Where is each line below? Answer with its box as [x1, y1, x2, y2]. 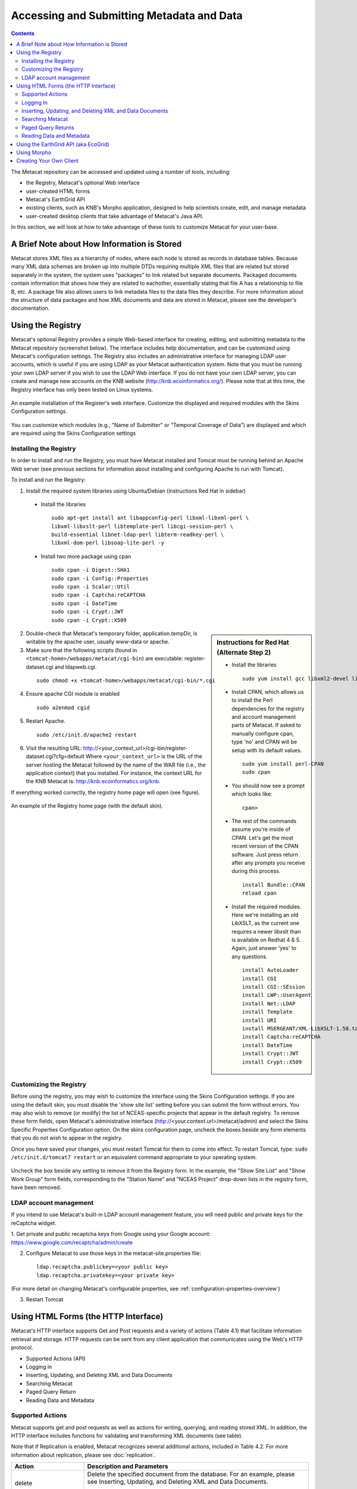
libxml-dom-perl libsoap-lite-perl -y [51, 540, 165, 546]
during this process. [231, 867, 281, 875]
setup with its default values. [231, 746, 302, 753]
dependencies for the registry [231, 705, 305, 712]
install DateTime [242, 1042, 293, 1048]
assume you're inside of [231, 826, 291, 833]
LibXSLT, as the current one [231, 920, 300, 927]
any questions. [231, 953, 268, 960]
